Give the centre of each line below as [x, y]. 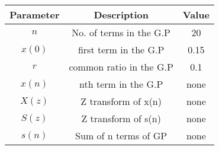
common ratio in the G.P [121, 67]
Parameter [35, 15]
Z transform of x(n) [121, 101]
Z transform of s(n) [121, 118]
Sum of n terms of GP [121, 135]
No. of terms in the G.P [121, 32]
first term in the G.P [121, 50]
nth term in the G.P [121, 84]
